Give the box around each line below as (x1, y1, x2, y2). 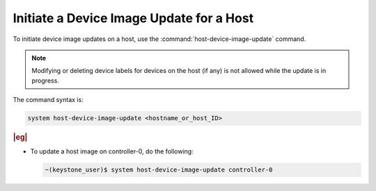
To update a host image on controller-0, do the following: (30, 147, 194, 156)
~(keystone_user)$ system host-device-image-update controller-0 (45, 166, 273, 174)
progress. (31, 76, 59, 85)
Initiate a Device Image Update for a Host (13, 10, 254, 26)
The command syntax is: (13, 96, 84, 104)
